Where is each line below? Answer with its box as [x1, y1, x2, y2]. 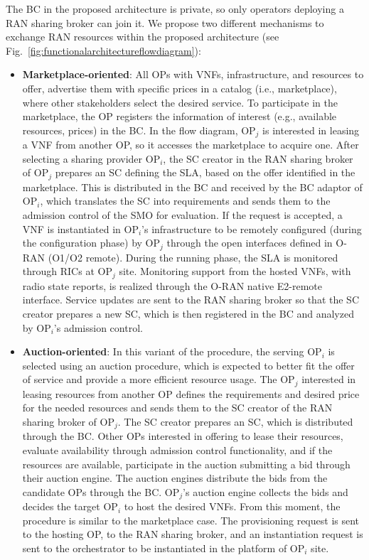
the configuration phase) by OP [22, 235, 161, 250]
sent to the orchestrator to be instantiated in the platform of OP [22, 540, 305, 555]
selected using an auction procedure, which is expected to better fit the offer [22, 357, 355, 372]
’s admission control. [53, 320, 143, 335]
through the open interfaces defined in [166, 235, 333, 250]
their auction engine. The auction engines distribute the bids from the [22, 470, 328, 485]
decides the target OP [22, 499, 118, 514]
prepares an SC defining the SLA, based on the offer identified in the [55, 165, 355, 180]
